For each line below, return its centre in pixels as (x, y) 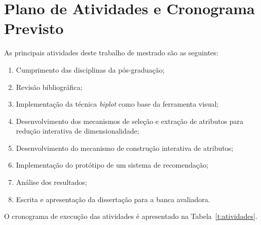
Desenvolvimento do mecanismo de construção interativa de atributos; (125, 148)
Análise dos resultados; (51, 182)
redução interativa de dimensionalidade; (78, 131)
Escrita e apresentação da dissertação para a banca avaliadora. (113, 199)
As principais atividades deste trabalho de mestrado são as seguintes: (111, 53)
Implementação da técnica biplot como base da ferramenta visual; (117, 104)
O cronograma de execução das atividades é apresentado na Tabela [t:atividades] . (131, 216)
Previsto (34, 28)
